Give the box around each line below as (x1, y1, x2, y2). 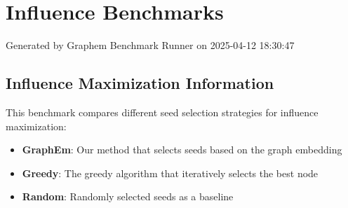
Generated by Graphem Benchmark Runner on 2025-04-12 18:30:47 (6, 38, 295, 53)
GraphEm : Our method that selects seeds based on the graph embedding (22, 142, 342, 157)
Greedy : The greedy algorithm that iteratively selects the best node (22, 165, 319, 180)
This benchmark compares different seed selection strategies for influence (6, 104, 319, 119)
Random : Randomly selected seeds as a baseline (22, 189, 234, 204)
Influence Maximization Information (6, 72, 274, 94)
